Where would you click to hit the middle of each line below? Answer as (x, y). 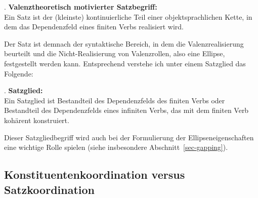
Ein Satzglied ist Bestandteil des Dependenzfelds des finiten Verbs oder (115, 100)
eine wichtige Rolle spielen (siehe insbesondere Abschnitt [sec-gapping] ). (116, 147)
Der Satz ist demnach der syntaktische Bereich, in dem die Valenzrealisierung (124, 43)
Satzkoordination (49, 189)
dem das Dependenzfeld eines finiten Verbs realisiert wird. (94, 27)
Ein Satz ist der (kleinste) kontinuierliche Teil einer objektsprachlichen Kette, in (128, 16)
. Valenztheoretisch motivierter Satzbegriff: (81, 7)
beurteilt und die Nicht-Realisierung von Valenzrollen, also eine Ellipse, (115, 53)
